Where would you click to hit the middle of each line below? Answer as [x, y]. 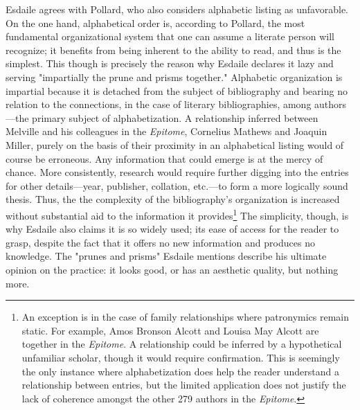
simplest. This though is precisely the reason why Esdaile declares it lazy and [170, 63]
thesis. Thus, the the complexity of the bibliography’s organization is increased [173, 199]
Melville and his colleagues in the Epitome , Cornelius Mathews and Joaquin [166, 131]
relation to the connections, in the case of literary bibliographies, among [159, 104]
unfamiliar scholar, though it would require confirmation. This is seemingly [181, 357]
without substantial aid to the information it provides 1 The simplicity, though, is [177, 214]
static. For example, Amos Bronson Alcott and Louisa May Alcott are [170, 330]
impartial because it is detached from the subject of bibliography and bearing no [177, 90]
